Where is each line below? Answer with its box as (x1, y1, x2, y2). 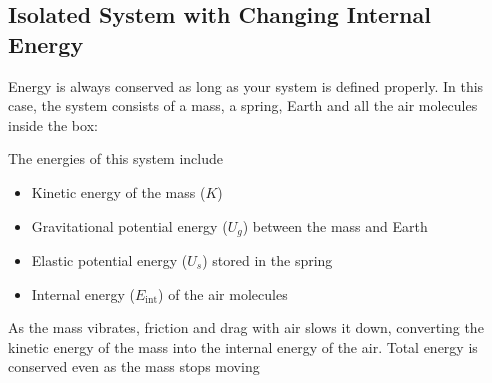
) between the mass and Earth (242, 215, 428, 236)
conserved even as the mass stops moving (8, 356, 260, 377)
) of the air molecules (158, 283, 288, 304)
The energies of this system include (8, 148, 223, 169)
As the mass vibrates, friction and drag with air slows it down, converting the (8, 317, 484, 338)
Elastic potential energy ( (31, 250, 188, 271)
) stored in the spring (202, 250, 333, 271)
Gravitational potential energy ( (31, 215, 228, 236)
